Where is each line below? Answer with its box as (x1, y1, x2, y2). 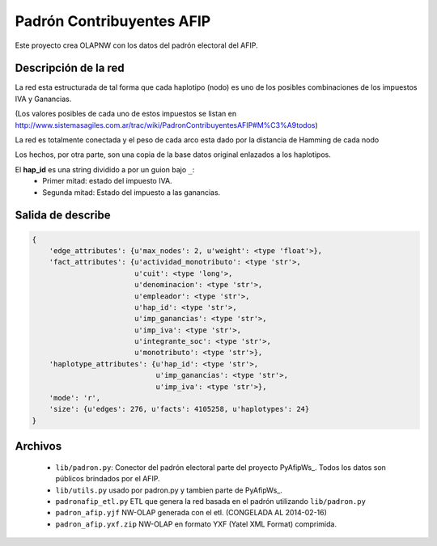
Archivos (15, 439, 62, 453)
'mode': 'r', (49, 393, 101, 403)
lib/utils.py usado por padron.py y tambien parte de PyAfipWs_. (55, 485, 282, 495)
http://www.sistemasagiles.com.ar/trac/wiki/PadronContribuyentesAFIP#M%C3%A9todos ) (15, 120, 319, 129)
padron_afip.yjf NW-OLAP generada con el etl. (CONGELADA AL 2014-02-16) (55, 508, 328, 518)
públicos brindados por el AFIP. (55, 474, 161, 484)
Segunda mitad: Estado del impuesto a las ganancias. (42, 187, 221, 197)
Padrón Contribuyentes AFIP (15, 12, 211, 30)
